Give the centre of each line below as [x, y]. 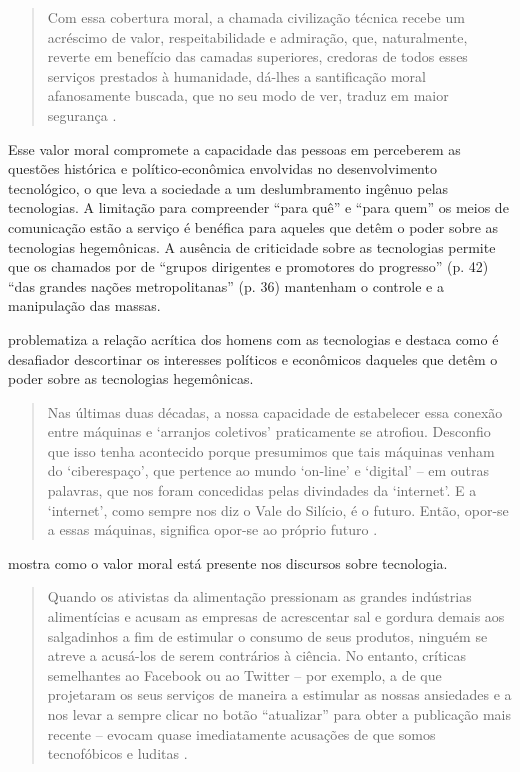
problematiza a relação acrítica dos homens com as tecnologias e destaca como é [253, 338]
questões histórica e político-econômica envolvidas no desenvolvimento [222, 168]
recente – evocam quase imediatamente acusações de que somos [241, 733]
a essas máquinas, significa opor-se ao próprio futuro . [212, 529]
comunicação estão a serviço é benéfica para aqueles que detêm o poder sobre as [253, 226]
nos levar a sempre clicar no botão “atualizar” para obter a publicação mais [279, 714]
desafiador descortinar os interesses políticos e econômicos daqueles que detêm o [253, 358]
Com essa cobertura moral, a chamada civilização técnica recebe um [256, 17]
